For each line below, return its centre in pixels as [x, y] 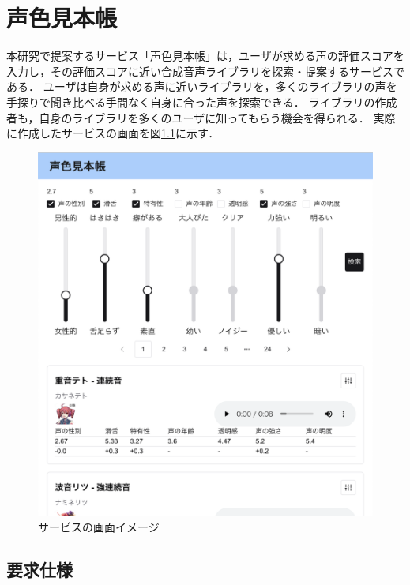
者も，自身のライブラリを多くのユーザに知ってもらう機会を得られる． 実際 [201, 117]
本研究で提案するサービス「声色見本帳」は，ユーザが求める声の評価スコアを [205, 56]
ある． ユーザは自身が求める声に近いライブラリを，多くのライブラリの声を [202, 86]
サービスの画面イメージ [99, 527]
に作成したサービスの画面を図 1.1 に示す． [113, 133]
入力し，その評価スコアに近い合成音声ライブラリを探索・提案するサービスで [205, 71]
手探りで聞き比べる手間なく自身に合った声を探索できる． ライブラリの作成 [202, 101]
